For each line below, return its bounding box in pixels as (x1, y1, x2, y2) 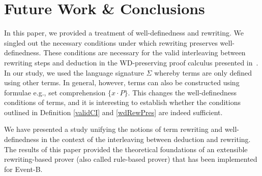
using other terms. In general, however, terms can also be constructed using (4, 77, 240, 88)
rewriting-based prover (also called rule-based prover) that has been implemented (4, 154, 257, 164)
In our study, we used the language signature (4, 67, 144, 78)
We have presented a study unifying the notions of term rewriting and (4, 124, 222, 134)
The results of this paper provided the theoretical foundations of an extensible (4, 144, 248, 154)
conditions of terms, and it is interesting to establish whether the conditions (4, 97, 241, 108)
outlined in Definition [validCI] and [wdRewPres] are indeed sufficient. (4, 107, 223, 117)
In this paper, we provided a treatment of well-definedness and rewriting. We (4, 27, 244, 38)
